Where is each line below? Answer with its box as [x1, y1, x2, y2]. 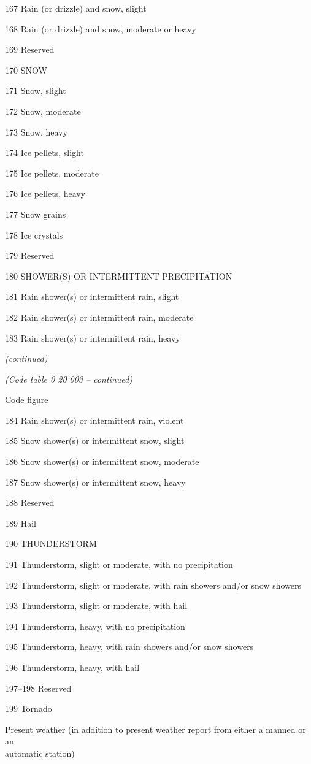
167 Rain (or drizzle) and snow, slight [5, 2, 147, 14]
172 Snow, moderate [5, 104, 81, 117]
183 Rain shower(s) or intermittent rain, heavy [5, 331, 180, 344]
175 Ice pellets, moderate [5, 166, 99, 179]
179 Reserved [5, 249, 55, 262]
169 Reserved [5, 43, 55, 56]
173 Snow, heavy [5, 125, 67, 138]
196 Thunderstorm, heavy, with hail [5, 661, 140, 673]
